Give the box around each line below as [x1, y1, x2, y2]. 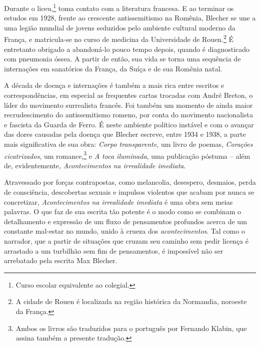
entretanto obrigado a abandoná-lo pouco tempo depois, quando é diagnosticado [4, 43, 250, 54]
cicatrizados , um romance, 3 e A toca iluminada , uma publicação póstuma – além [4, 149, 250, 161]
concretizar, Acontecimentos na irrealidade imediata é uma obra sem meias [4, 196, 233, 207]
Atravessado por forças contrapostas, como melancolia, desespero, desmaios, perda [4, 177, 256, 187]
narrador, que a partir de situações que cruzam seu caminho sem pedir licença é [4, 236, 248, 246]
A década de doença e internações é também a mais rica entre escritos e [4, 80, 224, 90]
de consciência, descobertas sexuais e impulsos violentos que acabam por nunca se [4, 187, 254, 197]
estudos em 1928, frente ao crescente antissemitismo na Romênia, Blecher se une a [4, 12, 256, 23]
